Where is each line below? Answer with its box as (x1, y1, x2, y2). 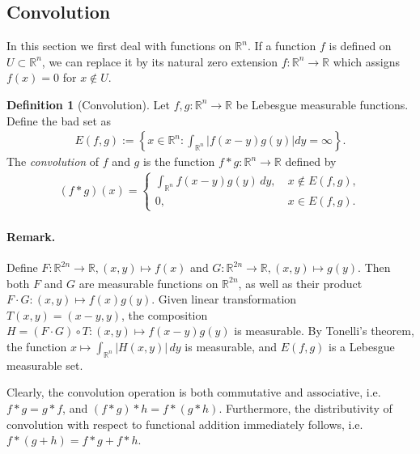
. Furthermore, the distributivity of (218, 399, 392, 416)
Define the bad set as (6, 112, 112, 129)
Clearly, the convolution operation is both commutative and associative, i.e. (6, 384, 381, 401)
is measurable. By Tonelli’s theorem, (234, 322, 414, 339)
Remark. (6, 227, 56, 244)
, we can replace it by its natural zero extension (41, 53, 278, 70)
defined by (285, 153, 337, 170)
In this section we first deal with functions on (6, 37, 231, 54)
